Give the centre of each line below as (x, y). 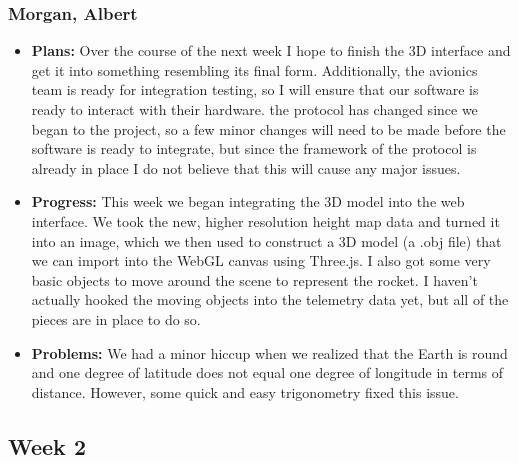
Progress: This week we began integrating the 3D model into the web (248, 201)
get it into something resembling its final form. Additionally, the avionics (254, 69)
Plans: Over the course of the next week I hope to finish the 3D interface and (271, 50)
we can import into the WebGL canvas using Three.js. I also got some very (261, 260)
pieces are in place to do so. (116, 318)
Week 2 (47, 445)
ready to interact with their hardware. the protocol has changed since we (254, 109)
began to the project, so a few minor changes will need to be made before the (268, 128)
